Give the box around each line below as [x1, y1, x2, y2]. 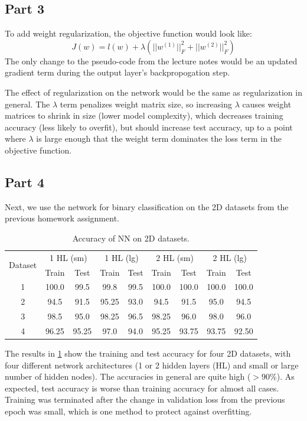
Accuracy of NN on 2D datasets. [72, 231, 190, 244]
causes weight [242, 97, 292, 110]
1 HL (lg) [104, 251, 139, 263]
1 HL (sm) [50, 251, 87, 263]
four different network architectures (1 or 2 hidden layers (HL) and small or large [5, 358, 299, 371]
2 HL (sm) [156, 251, 194, 263]
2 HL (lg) [213, 251, 247, 263]
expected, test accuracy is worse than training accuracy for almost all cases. [5, 381, 279, 394]
